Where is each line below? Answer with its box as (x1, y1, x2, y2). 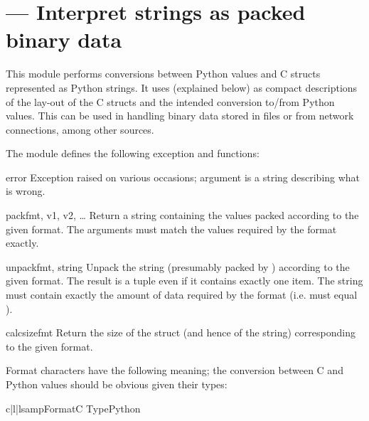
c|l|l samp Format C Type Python (6, 400, 141, 415)
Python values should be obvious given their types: (6, 377, 228, 391)
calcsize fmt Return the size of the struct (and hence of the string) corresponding (6, 325, 355, 340)
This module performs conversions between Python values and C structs (6, 66, 321, 81)
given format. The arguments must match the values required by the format (6, 221, 337, 236)
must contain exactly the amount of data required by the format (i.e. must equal (6, 287, 358, 302)
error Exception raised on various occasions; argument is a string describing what (6, 169, 360, 184)
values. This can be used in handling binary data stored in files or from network (6, 108, 354, 123)
